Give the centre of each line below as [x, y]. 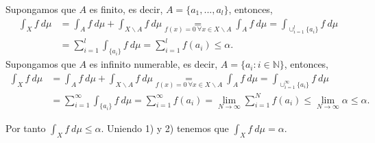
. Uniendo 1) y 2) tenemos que [165, 128]
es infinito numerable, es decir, [154, 64]
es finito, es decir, [126, 9]
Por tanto [26, 128]
